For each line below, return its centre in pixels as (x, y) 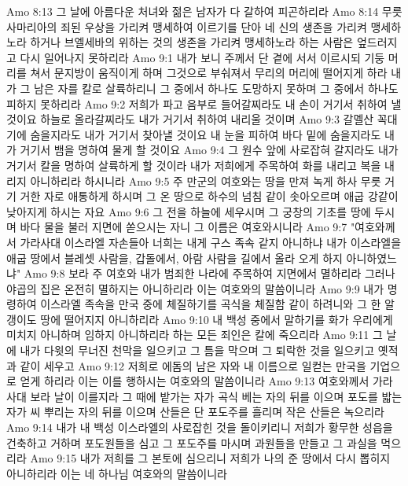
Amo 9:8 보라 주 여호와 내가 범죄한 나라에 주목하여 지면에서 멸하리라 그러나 (210, 273)
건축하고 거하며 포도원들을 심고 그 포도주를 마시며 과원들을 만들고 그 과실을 (192, 442)
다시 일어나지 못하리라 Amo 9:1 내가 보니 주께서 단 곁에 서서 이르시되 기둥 (202, 57)
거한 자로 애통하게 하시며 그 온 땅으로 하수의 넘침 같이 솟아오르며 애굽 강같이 (209, 196)
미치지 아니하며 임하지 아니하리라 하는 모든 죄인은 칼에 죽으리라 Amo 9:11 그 (195, 335)
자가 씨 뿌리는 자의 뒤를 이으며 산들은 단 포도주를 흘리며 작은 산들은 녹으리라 (195, 412)
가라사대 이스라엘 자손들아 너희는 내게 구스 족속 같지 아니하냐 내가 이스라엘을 (211, 242)
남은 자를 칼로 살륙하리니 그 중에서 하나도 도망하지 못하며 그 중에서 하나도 (216, 88)
